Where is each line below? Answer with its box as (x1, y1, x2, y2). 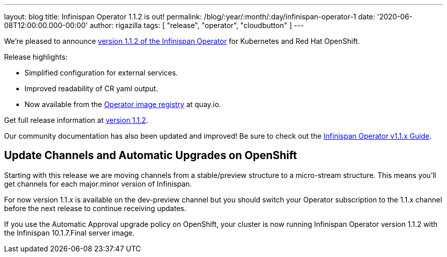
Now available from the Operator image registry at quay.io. (24, 100, 221, 109)
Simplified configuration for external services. (24, 68, 178, 77)
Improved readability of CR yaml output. (24, 84, 158, 93)
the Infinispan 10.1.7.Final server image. (4, 228, 135, 237)
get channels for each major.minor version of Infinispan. (4, 179, 192, 188)
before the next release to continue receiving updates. (4, 203, 186, 213)
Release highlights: (4, 53, 68, 61)
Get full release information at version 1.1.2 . (4, 116, 148, 124)
